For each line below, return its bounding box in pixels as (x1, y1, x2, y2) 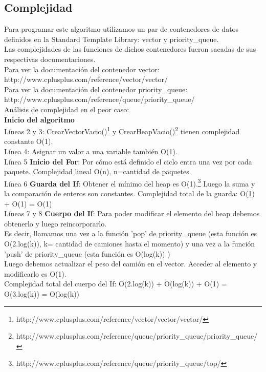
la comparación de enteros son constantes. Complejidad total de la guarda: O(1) (4, 188, 255, 199)
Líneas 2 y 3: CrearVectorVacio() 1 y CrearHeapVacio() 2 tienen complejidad (4, 125, 240, 136)
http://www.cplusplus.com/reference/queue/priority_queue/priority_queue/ (16, 330, 258, 341)
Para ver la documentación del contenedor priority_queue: (4, 84, 188, 94)
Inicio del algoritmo (4, 114, 75, 125)
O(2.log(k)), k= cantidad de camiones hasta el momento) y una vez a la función (4, 238, 255, 249)
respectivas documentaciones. (4, 53, 96, 64)
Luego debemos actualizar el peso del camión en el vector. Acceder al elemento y (4, 258, 257, 269)
